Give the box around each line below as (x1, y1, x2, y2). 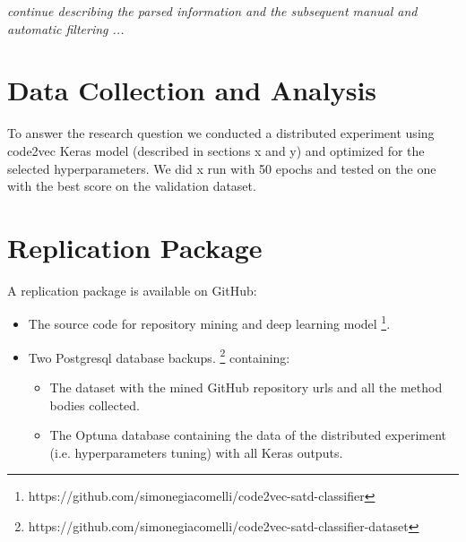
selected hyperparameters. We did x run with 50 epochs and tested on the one (7, 159, 436, 177)
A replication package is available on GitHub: (7, 280, 257, 299)
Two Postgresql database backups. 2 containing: (28, 345, 290, 366)
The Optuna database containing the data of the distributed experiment (49, 426, 447, 444)
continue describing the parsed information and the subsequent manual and (7, 2, 418, 20)
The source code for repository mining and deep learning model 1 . (28, 312, 391, 333)
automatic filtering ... (7, 19, 125, 38)
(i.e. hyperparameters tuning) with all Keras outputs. (49, 443, 343, 461)
